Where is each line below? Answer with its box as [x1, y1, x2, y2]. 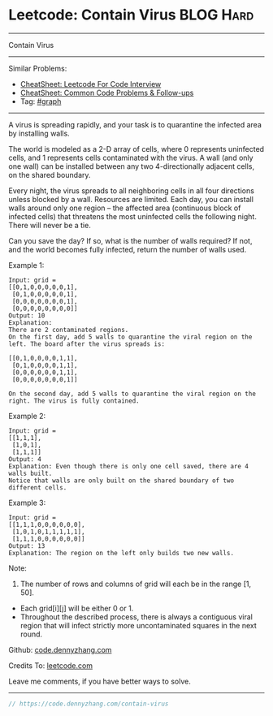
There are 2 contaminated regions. [8, 326, 129, 334]
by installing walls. [8, 128, 71, 138]
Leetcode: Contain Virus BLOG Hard [8, 6, 254, 24]
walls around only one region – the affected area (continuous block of [8, 203, 241, 213]
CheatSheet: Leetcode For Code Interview [19, 79, 162, 88]
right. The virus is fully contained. [8, 396, 140, 405]
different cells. [8, 483, 67, 492]
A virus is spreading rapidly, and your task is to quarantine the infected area [8, 119, 262, 129]
